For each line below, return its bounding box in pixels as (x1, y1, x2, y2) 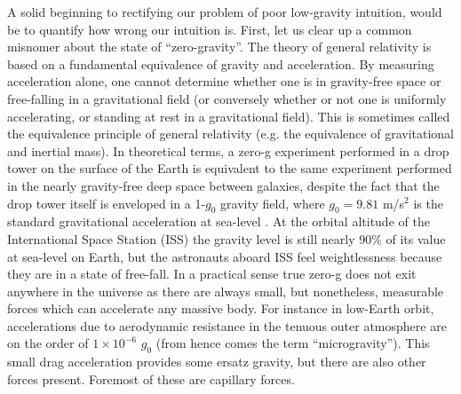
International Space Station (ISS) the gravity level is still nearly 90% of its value (7, 229, 446, 248)
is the (413, 193, 443, 212)
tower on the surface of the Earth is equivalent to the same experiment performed (7, 159, 452, 177)
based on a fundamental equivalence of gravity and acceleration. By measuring (7, 54, 434, 73)
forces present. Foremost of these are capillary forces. (7, 369, 295, 388)
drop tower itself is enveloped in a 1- (7, 193, 206, 212)
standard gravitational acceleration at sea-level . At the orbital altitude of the (7, 212, 430, 231)
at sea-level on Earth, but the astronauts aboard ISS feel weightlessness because (7, 247, 442, 265)
